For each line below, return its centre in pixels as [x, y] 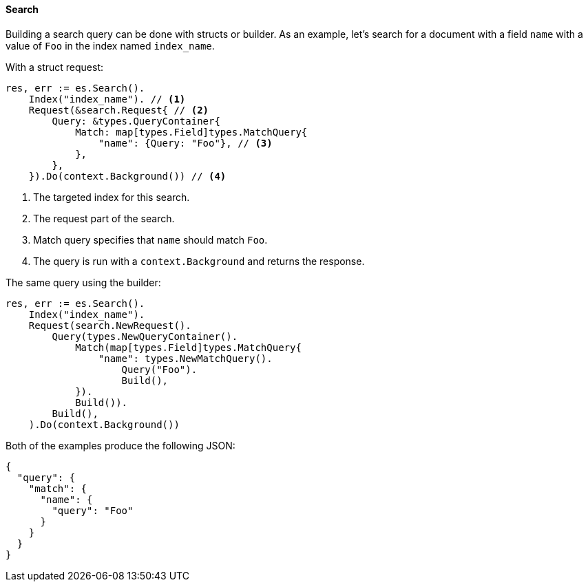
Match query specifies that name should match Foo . [150, 239]
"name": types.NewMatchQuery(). [185, 358]
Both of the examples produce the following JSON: [120, 445]
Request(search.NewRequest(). [110, 325]
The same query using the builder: [83, 282]
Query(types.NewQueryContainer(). [145, 336]
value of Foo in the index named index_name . [110, 45]
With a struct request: [55, 67]
